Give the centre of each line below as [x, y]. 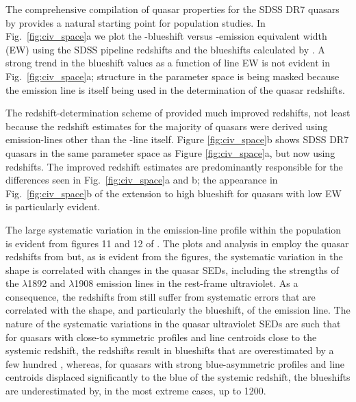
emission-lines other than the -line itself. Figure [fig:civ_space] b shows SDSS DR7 [177, 139]
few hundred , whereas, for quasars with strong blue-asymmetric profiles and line [175, 363]
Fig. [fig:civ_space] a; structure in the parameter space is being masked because [173, 76]
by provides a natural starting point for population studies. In [136, 22]
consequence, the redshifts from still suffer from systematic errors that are [161, 296]
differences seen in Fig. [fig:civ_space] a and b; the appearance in [142, 180]
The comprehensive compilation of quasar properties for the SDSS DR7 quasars [173, 9]
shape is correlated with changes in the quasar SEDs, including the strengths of [172, 269]
